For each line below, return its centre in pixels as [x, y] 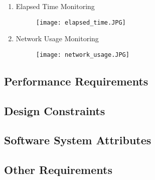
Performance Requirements [76, 81]
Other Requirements [58, 170]
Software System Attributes [78, 140]
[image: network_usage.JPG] [83, 55]
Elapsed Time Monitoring [55, 6]
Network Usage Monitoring [57, 38]
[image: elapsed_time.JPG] [81, 22]
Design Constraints [55, 110]
